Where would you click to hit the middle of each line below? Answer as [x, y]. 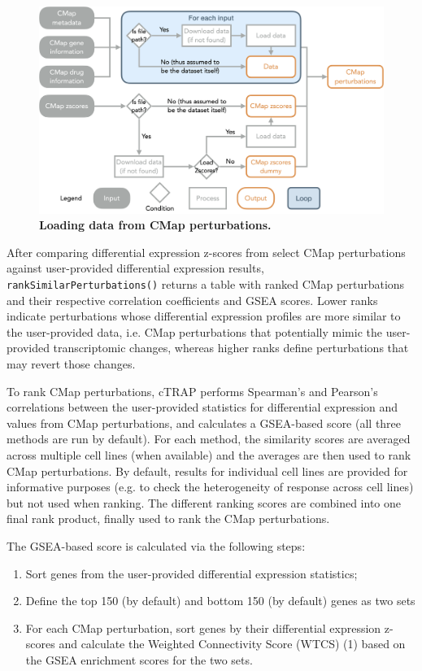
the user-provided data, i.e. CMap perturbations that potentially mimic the [194, 331]
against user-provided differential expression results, [135, 268]
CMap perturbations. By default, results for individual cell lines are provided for [207, 471]
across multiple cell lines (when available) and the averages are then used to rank [209, 455]
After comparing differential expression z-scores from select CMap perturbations [206, 252]
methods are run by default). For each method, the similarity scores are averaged [209, 439]
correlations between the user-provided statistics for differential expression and [202, 407]
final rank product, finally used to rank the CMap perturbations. [168, 518]
